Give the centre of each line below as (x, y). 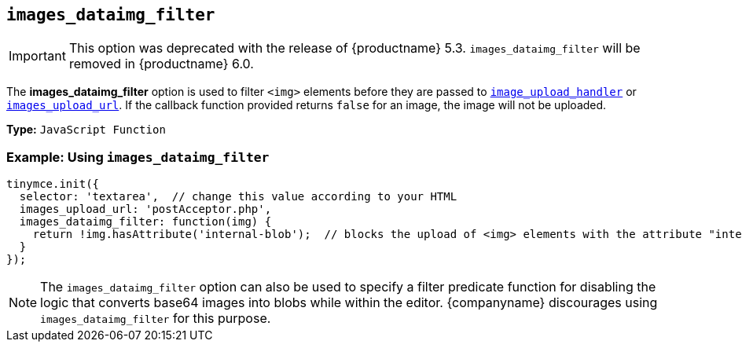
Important (37, 56)
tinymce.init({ (53, 184)
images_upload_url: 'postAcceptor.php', (145, 209)
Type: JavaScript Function (86, 130)
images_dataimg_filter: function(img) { (145, 222)
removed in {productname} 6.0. (161, 64)
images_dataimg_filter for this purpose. (156, 319)
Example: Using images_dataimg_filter (138, 157)
